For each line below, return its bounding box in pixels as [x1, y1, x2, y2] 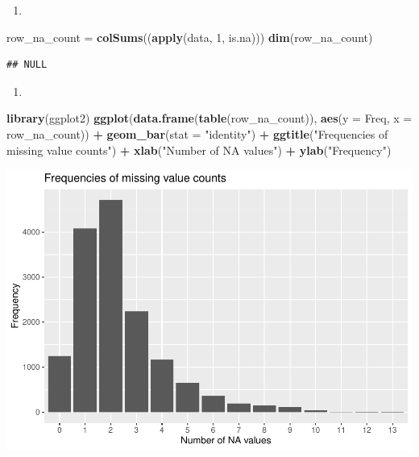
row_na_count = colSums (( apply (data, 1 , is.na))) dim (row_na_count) [6, 28, 373, 45]
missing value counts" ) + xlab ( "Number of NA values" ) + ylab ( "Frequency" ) [6, 141, 392, 158]
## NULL [6, 59, 48, 71]
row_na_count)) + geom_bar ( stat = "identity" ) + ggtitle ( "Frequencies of [6, 125, 388, 142]
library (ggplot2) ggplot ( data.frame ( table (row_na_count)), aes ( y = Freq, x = [6, 110, 413, 127]
